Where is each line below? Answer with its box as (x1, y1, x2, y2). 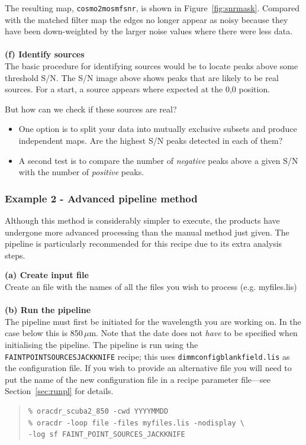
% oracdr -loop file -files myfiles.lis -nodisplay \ (28, 418, 244, 427)
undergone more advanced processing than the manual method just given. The (5, 225, 289, 238)
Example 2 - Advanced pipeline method (5, 191, 198, 205)
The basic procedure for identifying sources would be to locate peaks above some (5, 60, 298, 72)
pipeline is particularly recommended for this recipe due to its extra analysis (5, 237, 282, 250)
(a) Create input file (5, 269, 89, 281)
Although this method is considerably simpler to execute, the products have (5, 214, 280, 226)
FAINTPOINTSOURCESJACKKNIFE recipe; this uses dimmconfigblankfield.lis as (5, 350, 290, 362)
